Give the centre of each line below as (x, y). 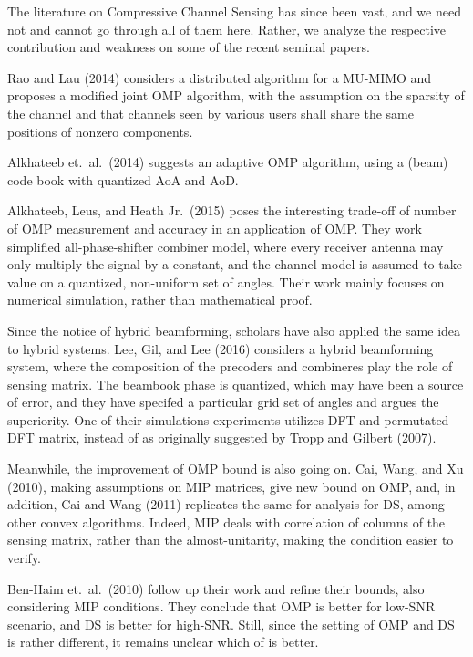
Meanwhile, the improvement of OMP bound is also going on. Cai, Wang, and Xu (236, 469)
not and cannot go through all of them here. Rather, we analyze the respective (227, 29)
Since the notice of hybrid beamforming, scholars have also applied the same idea (234, 330)
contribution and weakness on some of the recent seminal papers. (189, 47)
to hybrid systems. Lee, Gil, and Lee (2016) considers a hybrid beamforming (221, 348)
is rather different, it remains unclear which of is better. (163, 642)
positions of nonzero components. (100, 131)
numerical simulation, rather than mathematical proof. (160, 300)
